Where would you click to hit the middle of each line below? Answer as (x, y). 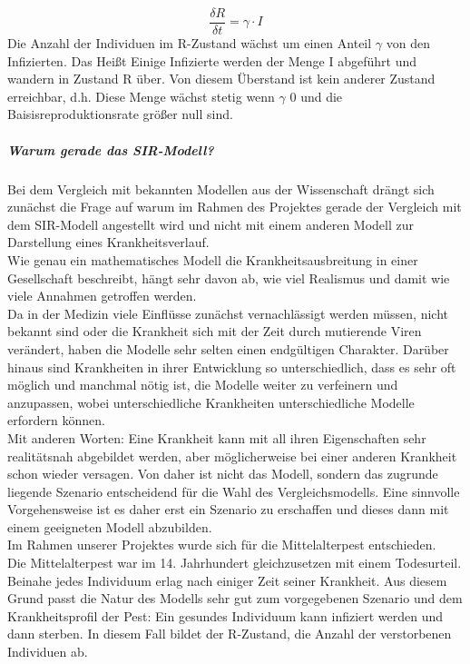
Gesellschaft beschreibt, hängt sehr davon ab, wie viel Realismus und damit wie (229, 277)
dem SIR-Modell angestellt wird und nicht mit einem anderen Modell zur (211, 224)
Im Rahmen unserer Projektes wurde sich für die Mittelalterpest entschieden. (222, 545)
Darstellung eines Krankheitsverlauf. (108, 242)
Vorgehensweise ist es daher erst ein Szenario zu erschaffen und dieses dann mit (228, 509)
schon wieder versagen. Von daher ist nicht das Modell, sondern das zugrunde (223, 474)
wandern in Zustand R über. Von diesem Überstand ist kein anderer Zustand (221, 79)
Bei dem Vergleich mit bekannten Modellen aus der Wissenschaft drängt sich (221, 188)
